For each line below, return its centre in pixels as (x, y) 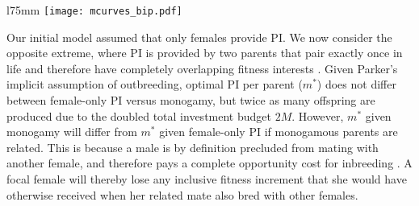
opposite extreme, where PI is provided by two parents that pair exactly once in (205, 53)
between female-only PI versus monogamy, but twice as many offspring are (191, 100)
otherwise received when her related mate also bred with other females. (182, 194)
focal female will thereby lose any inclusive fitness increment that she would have (207, 179)
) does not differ (356, 84)
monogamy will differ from (72, 132)
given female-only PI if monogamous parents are (279, 132)
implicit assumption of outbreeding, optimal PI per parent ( (155, 84)
